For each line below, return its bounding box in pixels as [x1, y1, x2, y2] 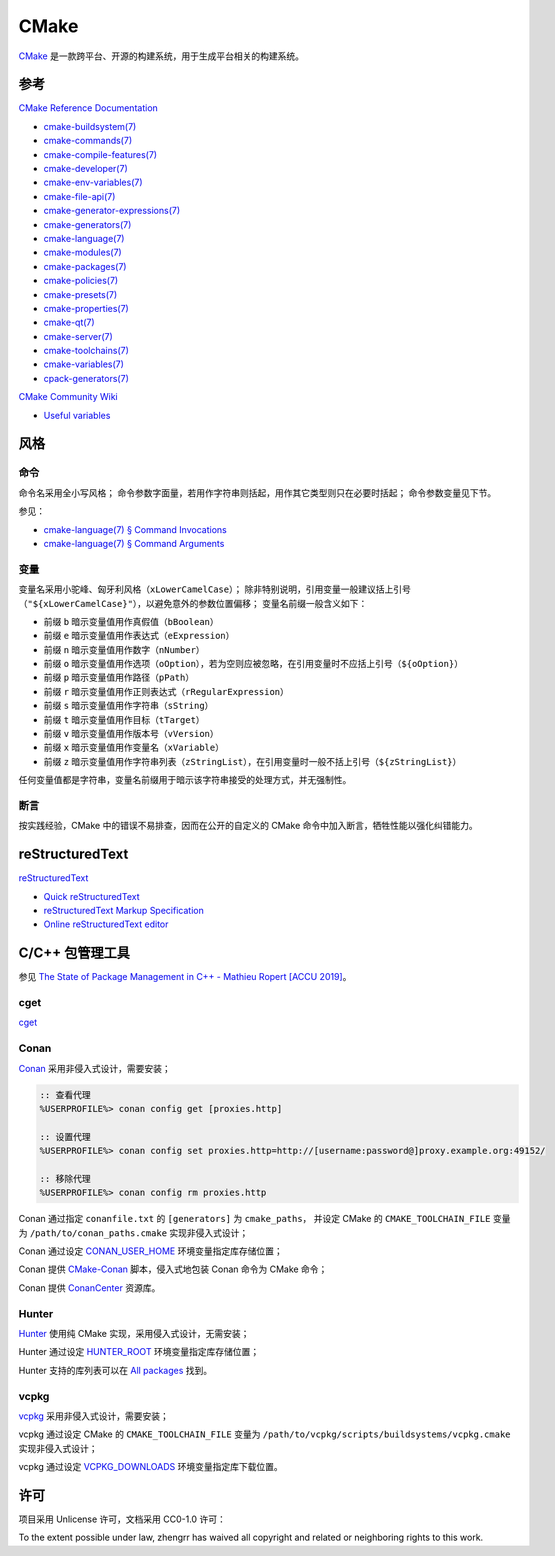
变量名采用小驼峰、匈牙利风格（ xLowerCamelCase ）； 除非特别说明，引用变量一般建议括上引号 [18, 583, 412, 595]
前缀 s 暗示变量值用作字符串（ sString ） [43, 700, 214, 712]
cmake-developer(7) [43, 163, 129, 175]
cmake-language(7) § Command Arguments [43, 537, 225, 549]
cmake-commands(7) [43, 135, 133, 147]
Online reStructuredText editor [43, 918, 169, 930]
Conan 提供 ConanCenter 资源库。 [18, 1281, 161, 1294]
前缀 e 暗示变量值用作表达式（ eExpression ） [43, 630, 235, 642]
